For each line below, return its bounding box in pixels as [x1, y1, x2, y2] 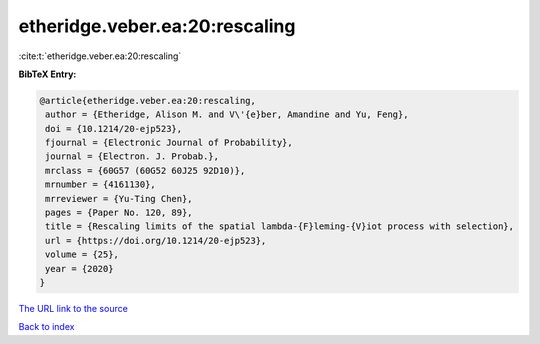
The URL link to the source [18, 302, 129, 314]
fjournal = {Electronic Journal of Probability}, [45, 137, 294, 149]
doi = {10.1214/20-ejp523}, [45, 123, 183, 134]
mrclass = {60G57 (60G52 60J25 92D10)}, [45, 165, 246, 176]
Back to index [18, 321, 75, 333]
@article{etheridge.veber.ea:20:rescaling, [39, 95, 257, 106]
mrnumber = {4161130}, [45, 179, 157, 190]
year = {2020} [45, 263, 114, 274]
